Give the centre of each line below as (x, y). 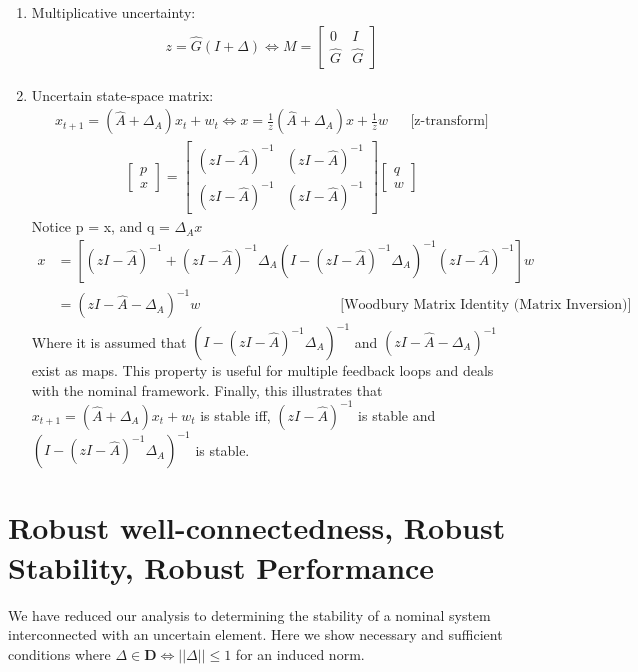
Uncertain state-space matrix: (122, 94)
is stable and (397, 414)
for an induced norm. (300, 653)
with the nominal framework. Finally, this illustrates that (207, 389)
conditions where (59, 653)
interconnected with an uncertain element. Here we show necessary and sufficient (255, 634)
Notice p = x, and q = (100, 226)
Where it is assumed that (109, 341)
